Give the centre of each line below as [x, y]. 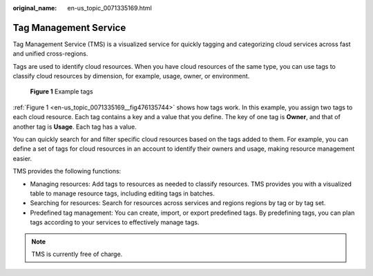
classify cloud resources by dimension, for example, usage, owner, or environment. [131, 76]
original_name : [35, 8]
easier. [22, 158]
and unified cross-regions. [50, 54]
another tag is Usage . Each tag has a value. [75, 127]
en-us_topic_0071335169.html [109, 8]
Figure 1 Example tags [61, 92]
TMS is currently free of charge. [77, 254]
